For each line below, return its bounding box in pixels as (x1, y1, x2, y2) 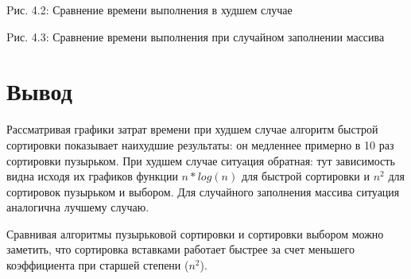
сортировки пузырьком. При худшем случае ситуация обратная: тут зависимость (6, 152, 395, 169)
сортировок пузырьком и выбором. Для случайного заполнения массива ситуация (6, 183, 400, 200)
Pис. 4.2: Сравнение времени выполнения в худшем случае (6, 2, 293, 17)
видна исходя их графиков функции (6, 168, 178, 184)
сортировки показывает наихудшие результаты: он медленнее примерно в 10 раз (6, 136, 394, 153)
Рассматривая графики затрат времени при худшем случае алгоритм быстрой (6, 121, 378, 138)
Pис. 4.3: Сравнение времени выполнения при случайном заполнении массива (6, 28, 385, 45)
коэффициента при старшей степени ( (6, 257, 189, 273)
